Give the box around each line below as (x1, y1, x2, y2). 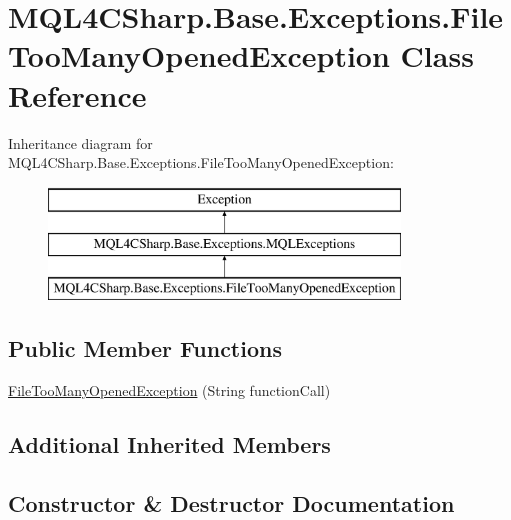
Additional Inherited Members (8, 428, 331, 459)
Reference (8, 74, 147, 115)
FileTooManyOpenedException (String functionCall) (8, 379, 331, 400)
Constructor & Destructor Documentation (8, 487, 455, 518)
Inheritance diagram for (8, 132, 153, 153)
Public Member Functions (8, 333, 282, 364)
